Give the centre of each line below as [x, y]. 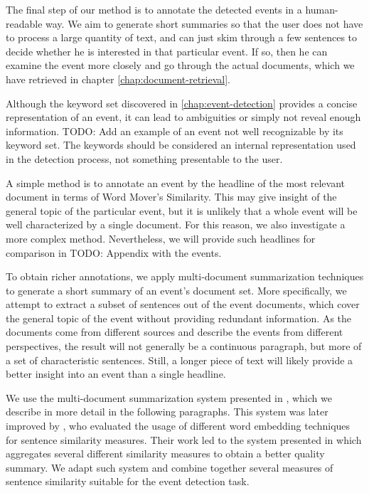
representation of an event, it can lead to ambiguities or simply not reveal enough [183, 117]
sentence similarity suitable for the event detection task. [128, 481]
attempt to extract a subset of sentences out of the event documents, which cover [183, 304]
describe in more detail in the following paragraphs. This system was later [167, 412]
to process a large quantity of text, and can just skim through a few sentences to [182, 37]
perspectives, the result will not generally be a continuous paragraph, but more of [184, 346]
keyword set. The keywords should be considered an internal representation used [181, 145]
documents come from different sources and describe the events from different [175, 332]
